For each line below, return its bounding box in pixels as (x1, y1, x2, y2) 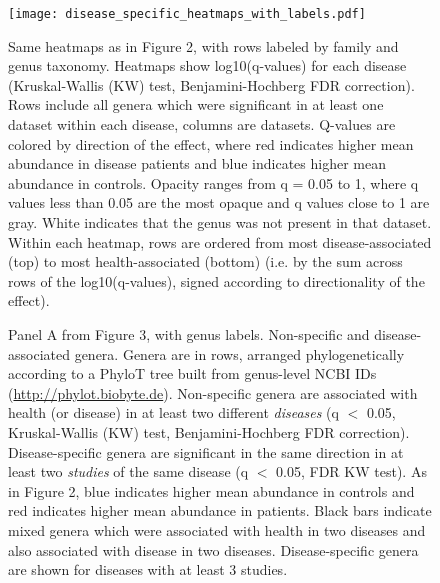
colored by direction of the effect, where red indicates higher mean (8, 133, 414, 154)
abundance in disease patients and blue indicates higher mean (8, 153, 386, 174)
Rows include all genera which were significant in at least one (8, 94, 384, 115)
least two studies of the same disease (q (8, 461, 249, 482)
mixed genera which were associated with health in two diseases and (8, 519, 426, 540)
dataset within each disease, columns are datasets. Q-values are (8, 114, 396, 135)
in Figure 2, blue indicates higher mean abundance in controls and (8, 480, 415, 501)
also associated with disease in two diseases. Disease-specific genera (8, 539, 419, 560)
